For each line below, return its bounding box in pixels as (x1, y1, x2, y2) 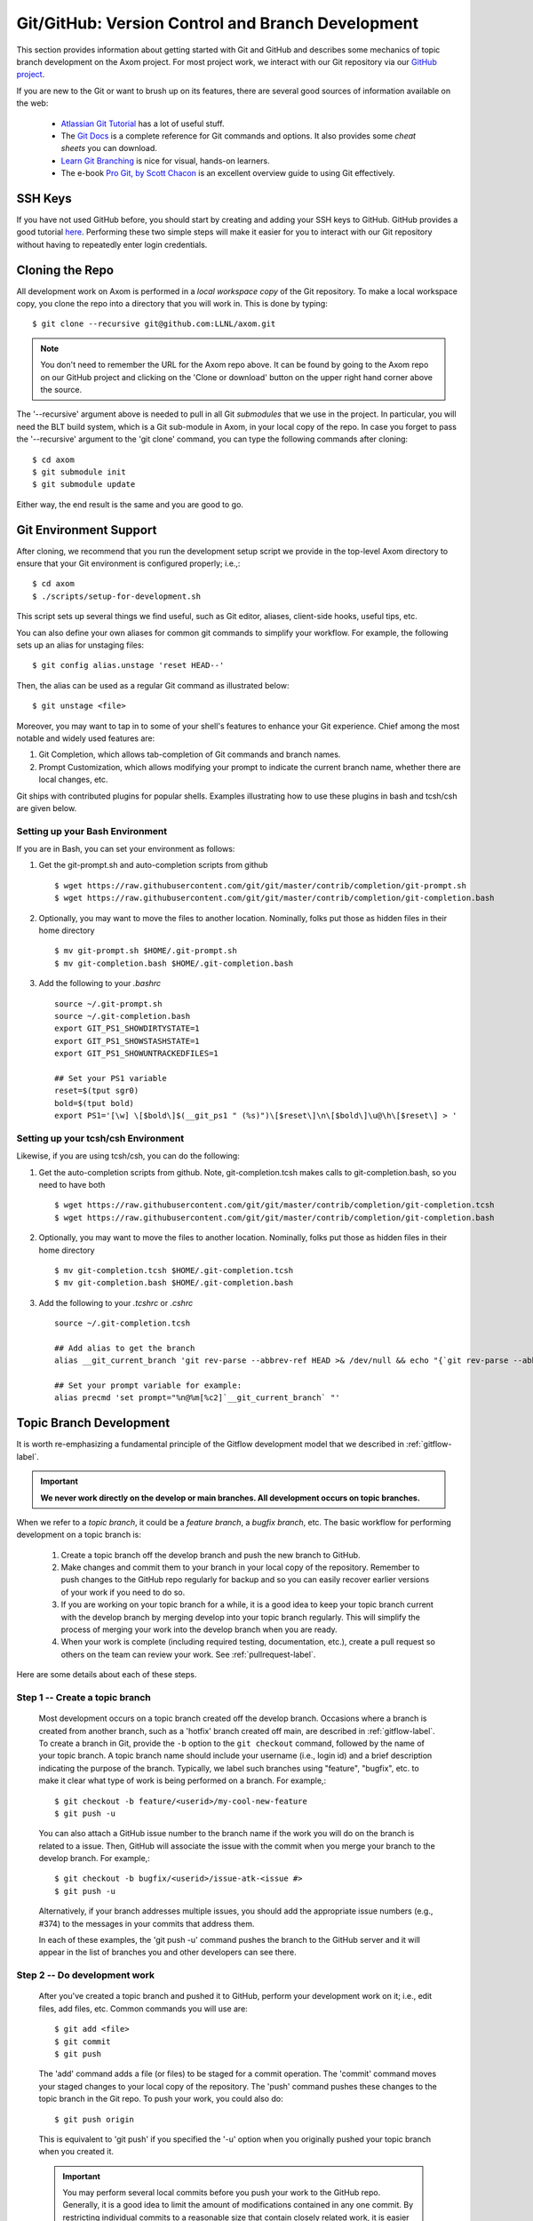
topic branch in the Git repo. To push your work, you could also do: (38, 2093, 283, 2105)
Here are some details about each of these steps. (16, 1669, 197, 1680)
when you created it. (38, 2146, 115, 2157)
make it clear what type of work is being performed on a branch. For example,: (38, 1775, 327, 1786)
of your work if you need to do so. (60, 1587, 186, 1597)
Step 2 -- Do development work (16, 1969, 155, 1981)
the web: (16, 98, 49, 108)
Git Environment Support (16, 522, 157, 537)
